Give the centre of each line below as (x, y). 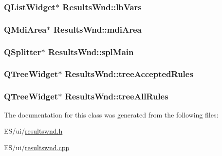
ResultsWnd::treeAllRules (117, 96)
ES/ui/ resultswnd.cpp (37, 147)
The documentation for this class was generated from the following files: (111, 114)
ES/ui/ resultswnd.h (33, 131)
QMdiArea (25, 29)
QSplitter (23, 51)
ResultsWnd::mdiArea (97, 29)
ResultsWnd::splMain (91, 51)
